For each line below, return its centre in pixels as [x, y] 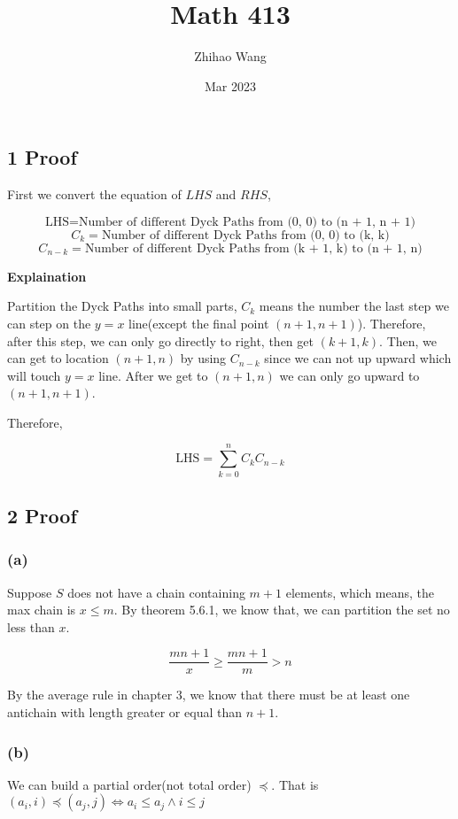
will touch [34, 375]
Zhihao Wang [230, 56]
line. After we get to [153, 375]
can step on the [49, 323]
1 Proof [42, 157]
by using [203, 358]
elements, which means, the [360, 592]
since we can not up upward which [358, 358]
